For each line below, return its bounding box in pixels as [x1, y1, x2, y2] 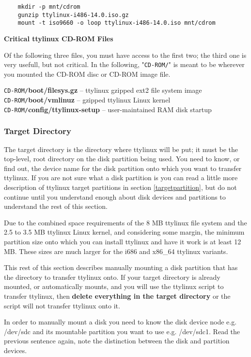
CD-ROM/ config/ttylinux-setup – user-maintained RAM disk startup [4, 104, 212, 114]
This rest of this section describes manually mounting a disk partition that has [4, 262, 238, 272]
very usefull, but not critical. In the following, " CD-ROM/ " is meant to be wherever [4, 59, 245, 69]
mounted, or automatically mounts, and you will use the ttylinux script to [4, 281, 224, 291]
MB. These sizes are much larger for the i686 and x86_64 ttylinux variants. [4, 246, 228, 256]
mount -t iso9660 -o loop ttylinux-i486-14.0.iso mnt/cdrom [17, 19, 216, 27]
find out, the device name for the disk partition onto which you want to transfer [4, 163, 242, 173]
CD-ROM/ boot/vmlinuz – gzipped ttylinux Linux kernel [4, 95, 171, 105]
